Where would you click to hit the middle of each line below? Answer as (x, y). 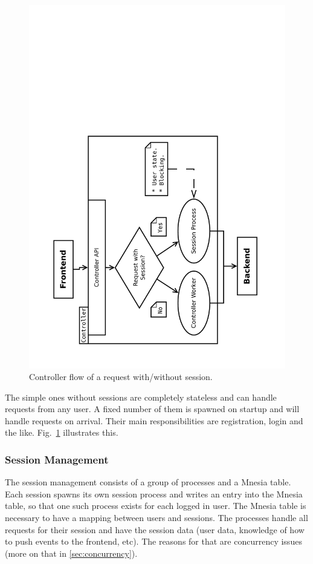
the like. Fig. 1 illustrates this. (62, 432)
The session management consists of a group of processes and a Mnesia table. (148, 482)
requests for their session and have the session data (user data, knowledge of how (155, 529)
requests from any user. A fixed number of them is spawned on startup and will (152, 409)
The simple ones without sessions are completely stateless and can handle (141, 397)
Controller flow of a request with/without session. (121, 377)
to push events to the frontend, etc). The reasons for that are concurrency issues (153, 541)
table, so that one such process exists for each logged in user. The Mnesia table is (156, 506)
